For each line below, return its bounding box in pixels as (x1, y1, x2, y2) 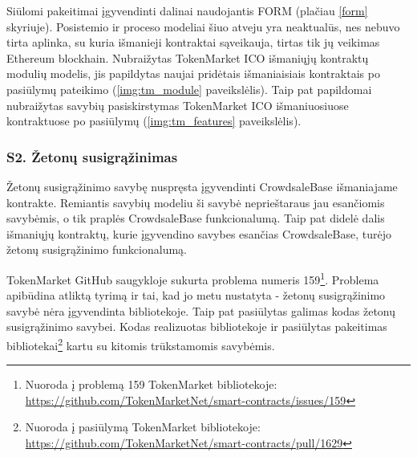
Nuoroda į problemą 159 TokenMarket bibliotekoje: (25, 376, 277, 393)
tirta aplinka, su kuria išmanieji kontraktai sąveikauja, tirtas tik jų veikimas (6, 34, 380, 51)
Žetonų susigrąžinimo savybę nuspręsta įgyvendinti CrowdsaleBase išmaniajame (6, 177, 398, 194)
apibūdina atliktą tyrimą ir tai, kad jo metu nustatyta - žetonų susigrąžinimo (6, 287, 386, 304)
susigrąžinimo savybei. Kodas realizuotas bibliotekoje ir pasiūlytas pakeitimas (6, 318, 387, 335)
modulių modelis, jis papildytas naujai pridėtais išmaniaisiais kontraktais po (6, 65, 380, 82)
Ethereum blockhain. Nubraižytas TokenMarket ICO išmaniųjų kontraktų (6, 49, 369, 66)
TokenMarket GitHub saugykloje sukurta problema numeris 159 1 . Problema (6, 268, 379, 288)
